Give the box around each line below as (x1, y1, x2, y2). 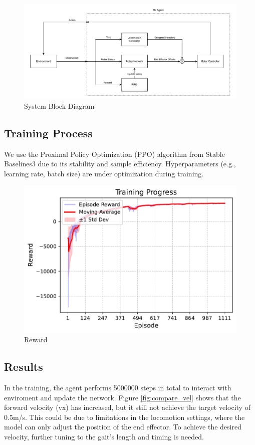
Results (4, 359, 43, 374)
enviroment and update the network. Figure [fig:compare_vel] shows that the (4, 392, 241, 402)
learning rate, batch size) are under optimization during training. (4, 168, 204, 178)
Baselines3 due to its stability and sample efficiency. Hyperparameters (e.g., (4, 158, 236, 169)
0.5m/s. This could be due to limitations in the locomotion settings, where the (4, 411, 245, 422)
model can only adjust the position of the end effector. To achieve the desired (4, 421, 241, 432)
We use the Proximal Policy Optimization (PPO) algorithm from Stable (4, 148, 225, 159)
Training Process (4, 125, 93, 140)
